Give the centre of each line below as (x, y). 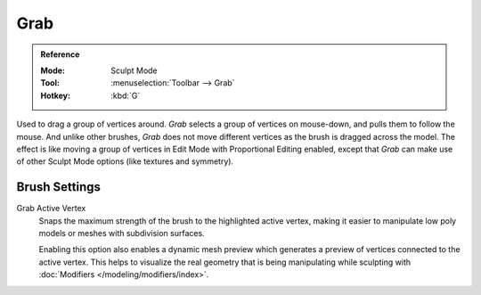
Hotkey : (56, 95)
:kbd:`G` (126, 95)
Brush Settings (59, 187)
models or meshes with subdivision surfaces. (122, 233)
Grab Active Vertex (51, 209)
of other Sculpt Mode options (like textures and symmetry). (125, 161)
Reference (60, 54)
